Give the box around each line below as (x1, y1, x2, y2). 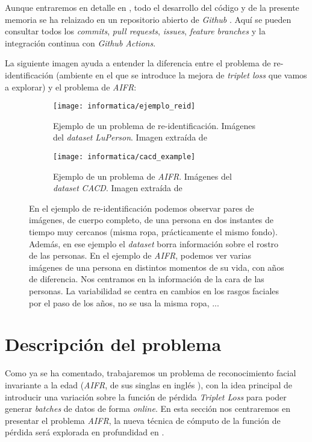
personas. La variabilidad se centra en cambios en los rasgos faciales (29, 285, 279, 297)
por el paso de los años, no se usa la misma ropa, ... (29, 296, 219, 309)
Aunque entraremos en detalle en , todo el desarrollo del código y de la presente (5, 1, 299, 13)
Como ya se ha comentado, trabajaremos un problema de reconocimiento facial (5, 367, 296, 379)
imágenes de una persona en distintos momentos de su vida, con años (29, 260, 284, 273)
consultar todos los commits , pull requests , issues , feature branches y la (5, 25, 266, 37)
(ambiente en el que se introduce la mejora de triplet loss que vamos (56, 68, 307, 81)
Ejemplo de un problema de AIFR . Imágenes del (53, 169, 232, 182)
